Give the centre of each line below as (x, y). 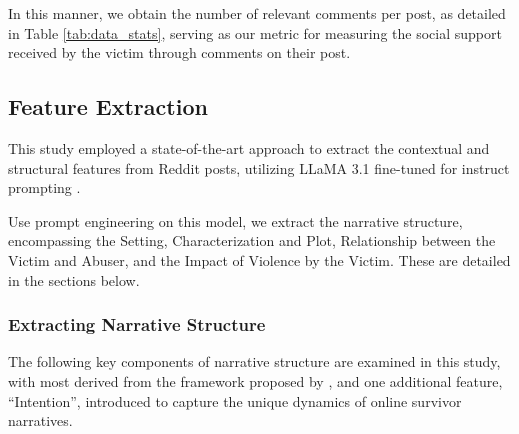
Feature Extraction (108, 106)
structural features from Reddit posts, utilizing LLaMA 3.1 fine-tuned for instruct (259, 167)
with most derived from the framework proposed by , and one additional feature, (255, 380)
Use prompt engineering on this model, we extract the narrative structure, (235, 220)
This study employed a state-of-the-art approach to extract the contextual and (249, 147)
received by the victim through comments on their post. (179, 52)
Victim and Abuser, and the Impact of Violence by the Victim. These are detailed (259, 259)
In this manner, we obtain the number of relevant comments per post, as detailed (257, 13)
